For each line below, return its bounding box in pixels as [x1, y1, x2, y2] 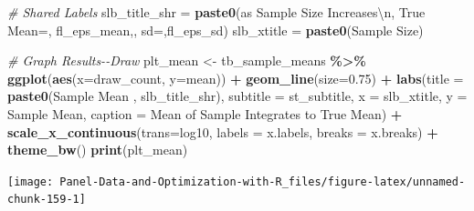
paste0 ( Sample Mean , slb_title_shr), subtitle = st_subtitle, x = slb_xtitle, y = [7, 86, 468, 105]
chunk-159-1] [7, 193, 86, 206]
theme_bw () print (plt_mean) [7, 140, 188, 159]
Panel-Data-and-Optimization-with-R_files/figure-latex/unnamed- [59, 175, 466, 188]
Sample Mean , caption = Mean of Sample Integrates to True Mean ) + [7, 104, 403, 123]
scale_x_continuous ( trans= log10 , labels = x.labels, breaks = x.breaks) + [7, 122, 438, 141]
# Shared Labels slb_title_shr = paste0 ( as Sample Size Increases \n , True [7, 3, 426, 21]
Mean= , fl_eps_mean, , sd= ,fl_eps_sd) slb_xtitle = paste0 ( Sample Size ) [7, 20, 424, 39]
